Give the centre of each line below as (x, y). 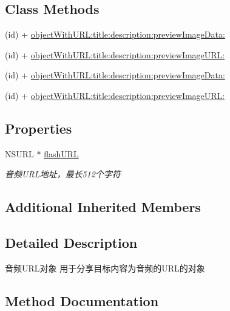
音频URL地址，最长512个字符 (63, 174)
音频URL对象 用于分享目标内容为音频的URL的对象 (105, 268)
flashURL (61, 153)
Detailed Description (71, 243)
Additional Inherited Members (103, 207)
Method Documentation (82, 300)
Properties (39, 128)
